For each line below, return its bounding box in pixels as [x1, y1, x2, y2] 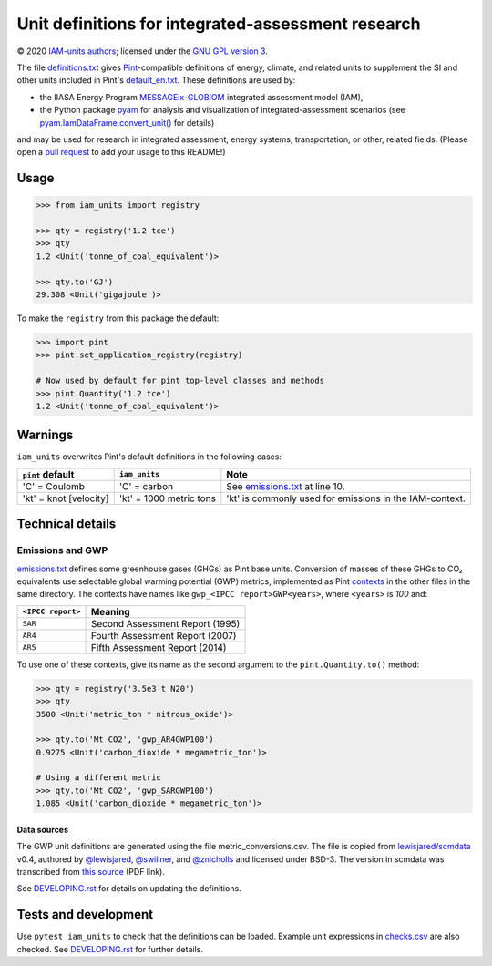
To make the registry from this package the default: [16, 313, 220, 324]
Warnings [16, 427, 74, 443]
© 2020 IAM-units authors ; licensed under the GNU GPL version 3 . [16, 46, 268, 57]
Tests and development [16, 907, 154, 922]
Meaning [90, 605, 131, 618]
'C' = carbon [118, 479, 173, 492]
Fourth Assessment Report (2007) [90, 629, 237, 642]
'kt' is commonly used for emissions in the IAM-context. [226, 492, 466, 505]
